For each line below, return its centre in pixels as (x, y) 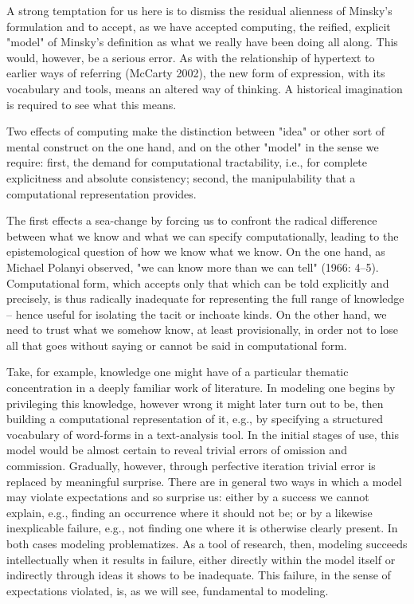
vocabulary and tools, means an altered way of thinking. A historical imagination (205, 88)
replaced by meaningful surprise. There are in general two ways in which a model (204, 481)
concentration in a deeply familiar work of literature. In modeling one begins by (201, 388)
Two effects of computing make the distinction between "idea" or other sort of (196, 131)
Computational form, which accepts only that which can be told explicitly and (198, 282)
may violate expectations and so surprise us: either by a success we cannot (188, 497)
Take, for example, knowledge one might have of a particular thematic (178, 372)
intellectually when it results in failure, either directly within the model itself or (201, 559)
